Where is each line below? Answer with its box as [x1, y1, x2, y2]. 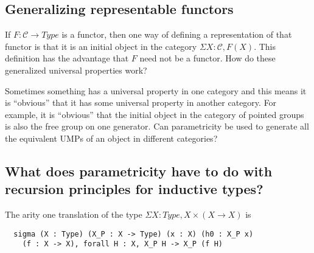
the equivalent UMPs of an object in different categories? [5, 131, 218, 144]
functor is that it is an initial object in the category [5, 40, 197, 52]
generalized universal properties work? [5, 63, 147, 76]
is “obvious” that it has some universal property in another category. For [5, 96, 277, 109]
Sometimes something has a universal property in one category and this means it [5, 84, 307, 97]
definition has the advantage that [5, 52, 129, 64]
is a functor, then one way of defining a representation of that [61, 28, 292, 41]
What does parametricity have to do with [5, 161, 273, 180]
